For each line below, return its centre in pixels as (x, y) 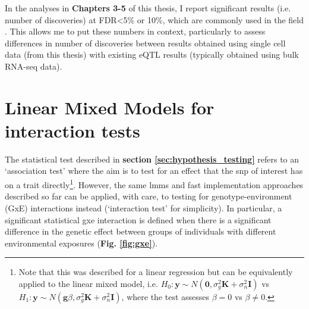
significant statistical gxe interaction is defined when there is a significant (138, 219)
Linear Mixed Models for (110, 107)
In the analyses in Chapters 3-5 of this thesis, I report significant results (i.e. (148, 8)
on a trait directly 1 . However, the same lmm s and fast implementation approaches (154, 184)
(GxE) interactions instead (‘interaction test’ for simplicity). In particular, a (144, 207)
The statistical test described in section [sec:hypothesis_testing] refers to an (152, 159)
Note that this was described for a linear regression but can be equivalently (156, 272)
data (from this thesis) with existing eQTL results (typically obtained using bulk (152, 54)
